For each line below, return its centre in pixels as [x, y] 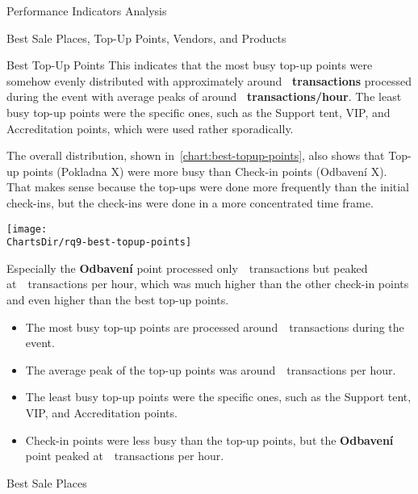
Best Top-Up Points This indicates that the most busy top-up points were [190, 65]
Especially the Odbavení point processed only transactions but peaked [187, 268]
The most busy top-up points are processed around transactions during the [215, 327]
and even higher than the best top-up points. [118, 300]
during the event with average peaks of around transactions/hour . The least [204, 96]
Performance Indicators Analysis [87, 10]
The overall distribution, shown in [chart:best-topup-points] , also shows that [196, 155]
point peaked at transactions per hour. [125, 456]
